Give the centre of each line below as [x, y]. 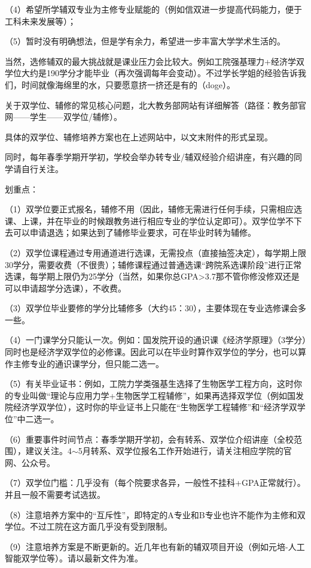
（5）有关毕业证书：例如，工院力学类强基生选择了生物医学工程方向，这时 [149, 384]
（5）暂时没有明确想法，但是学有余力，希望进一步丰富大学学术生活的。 [145, 41]
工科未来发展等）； [40, 21]
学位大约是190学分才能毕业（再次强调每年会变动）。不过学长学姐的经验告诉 [151, 73]
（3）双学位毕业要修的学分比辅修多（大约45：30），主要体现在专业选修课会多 [155, 308]
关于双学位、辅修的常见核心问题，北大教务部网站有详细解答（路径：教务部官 [155, 105]
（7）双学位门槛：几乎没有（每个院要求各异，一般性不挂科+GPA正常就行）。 [155, 483]
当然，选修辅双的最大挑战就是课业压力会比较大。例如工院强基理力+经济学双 [155, 61]
